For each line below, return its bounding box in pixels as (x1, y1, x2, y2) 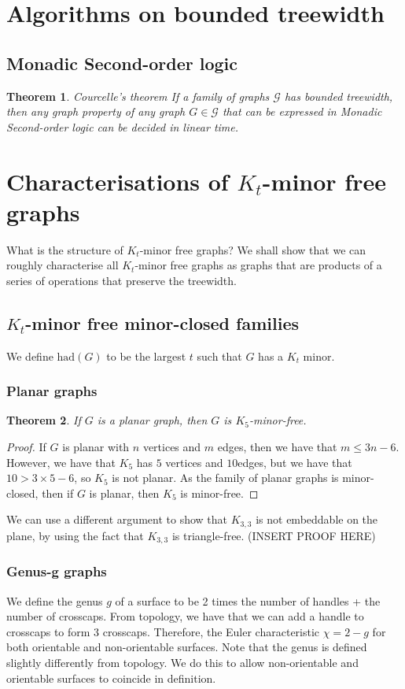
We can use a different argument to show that (6, 511, 227, 528)
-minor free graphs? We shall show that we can (139, 241, 366, 257)
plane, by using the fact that (6, 527, 144, 543)
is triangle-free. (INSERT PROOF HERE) (171, 527, 376, 543)
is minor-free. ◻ (180, 484, 259, 501)
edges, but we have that (237, 454, 352, 470)
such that (197, 347, 242, 364)
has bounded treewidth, (284, 87, 393, 104)
